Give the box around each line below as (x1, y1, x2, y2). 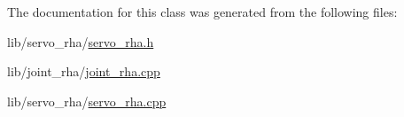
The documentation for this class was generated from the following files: (7, 3, 398, 20)
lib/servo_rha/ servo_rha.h (7, 32, 154, 51)
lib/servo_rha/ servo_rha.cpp (7, 91, 167, 110)
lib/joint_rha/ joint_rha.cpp (7, 62, 160, 81)
